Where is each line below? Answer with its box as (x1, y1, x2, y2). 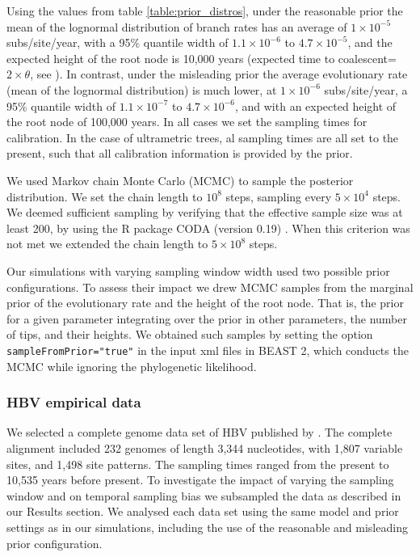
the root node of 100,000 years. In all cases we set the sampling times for (6, 113, 367, 130)
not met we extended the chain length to (6, 235, 208, 252)
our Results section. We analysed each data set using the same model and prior (6, 503, 399, 520)
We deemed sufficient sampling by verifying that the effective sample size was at (6, 204, 403, 221)
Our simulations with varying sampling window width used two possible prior (6, 262, 390, 279)
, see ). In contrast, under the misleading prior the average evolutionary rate (30, 65, 408, 82)
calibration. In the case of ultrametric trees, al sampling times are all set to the (6, 129, 399, 146)
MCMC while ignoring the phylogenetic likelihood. (6, 357, 257, 374)
